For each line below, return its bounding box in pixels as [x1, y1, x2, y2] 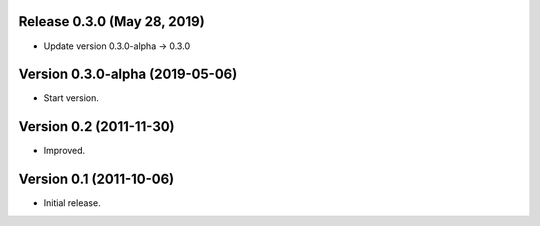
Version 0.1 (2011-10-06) [18, 171, 175, 188]
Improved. [43, 145, 86, 157]
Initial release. [43, 197, 101, 209]
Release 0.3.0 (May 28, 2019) [18, 13, 205, 30]
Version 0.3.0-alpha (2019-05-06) [18, 66, 238, 83]
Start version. [43, 92, 100, 104]
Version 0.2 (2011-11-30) [18, 118, 175, 135]
